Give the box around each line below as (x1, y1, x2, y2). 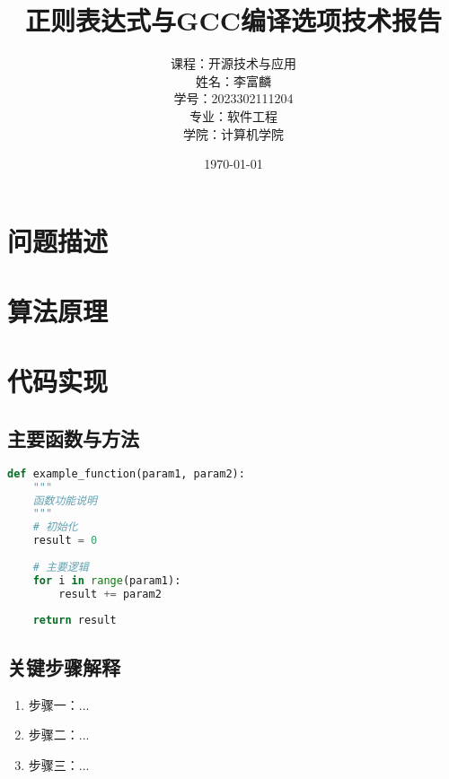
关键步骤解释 (7, 652, 120, 680)
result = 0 (32, 534, 98, 547)
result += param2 (58, 587, 162, 600)
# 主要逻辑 (32, 560, 89, 573)
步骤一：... (28, 695, 90, 713)
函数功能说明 (32, 494, 97, 507)
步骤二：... (28, 725, 90, 744)
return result (32, 614, 117, 627)
